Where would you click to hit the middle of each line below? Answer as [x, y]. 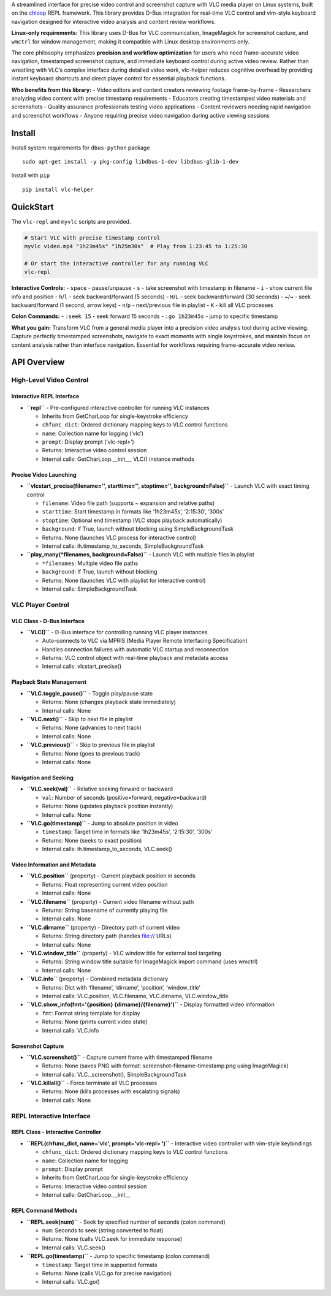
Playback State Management [49, 682]
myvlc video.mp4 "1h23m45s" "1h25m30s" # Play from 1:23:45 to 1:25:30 [136, 246]
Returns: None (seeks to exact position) [92, 840]
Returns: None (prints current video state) [95, 1022]
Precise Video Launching [44, 474]
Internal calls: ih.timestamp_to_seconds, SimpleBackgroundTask [123, 546]
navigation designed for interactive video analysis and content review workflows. [113, 21]
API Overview [38, 362]
